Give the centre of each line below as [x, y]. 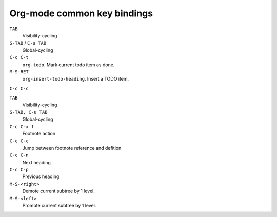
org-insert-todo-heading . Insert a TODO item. [76, 79]
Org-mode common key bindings [81, 13]
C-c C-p [19, 170]
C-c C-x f [22, 126]
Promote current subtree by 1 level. [59, 205]
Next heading [37, 162]
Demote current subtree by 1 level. [58, 191]
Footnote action [39, 134]
